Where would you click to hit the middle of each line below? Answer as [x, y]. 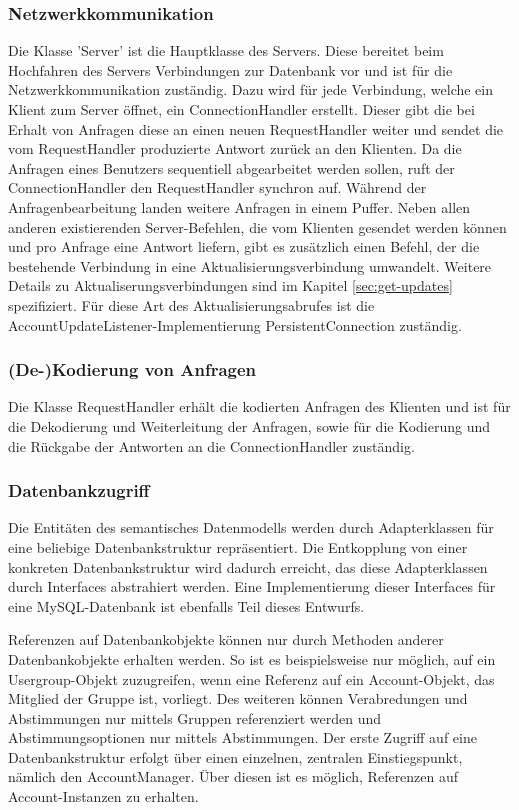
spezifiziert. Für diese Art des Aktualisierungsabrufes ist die [191, 304]
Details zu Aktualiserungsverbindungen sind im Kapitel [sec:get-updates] [230, 285]
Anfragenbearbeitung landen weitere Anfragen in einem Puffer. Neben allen [239, 206]
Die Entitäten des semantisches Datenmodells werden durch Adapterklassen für [251, 527]
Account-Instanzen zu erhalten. [103, 796]
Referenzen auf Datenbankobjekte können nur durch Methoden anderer [226, 639]
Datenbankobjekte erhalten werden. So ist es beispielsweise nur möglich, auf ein [252, 658]
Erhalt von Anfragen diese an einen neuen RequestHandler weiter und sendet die [256, 128]
